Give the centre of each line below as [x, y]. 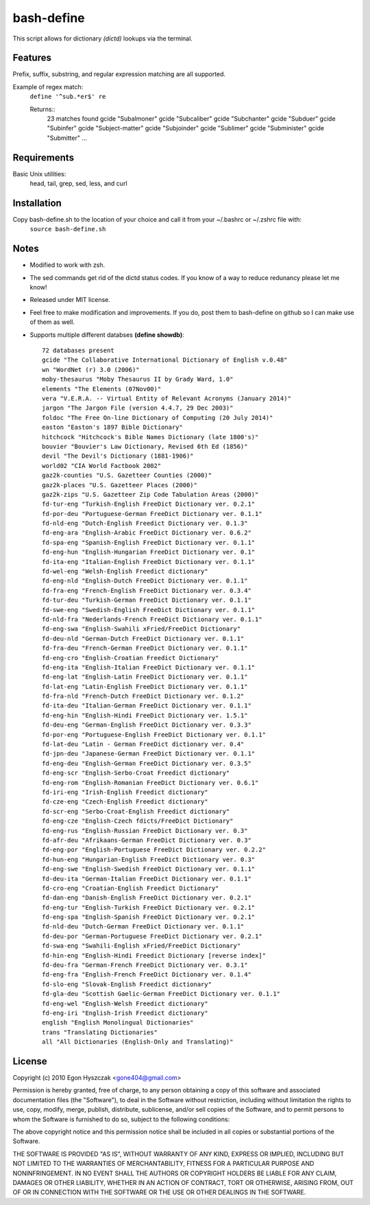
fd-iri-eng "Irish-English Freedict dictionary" [125, 792]
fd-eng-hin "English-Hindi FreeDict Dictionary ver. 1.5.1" [145, 715]
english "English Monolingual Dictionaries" [118, 1023]
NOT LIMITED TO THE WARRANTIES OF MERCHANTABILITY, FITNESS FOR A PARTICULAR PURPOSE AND [163, 1164]
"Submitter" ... [67, 138]
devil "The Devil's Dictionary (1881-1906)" [118, 456]
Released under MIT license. [70, 300]
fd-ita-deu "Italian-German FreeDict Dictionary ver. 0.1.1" [147, 706]
